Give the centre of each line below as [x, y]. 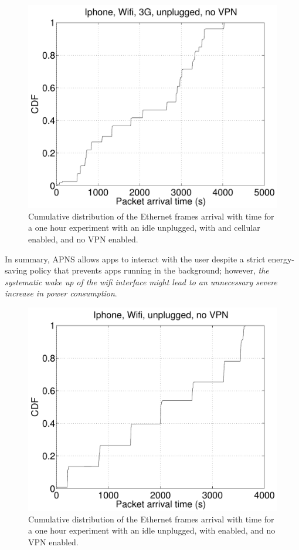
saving [16, 270]
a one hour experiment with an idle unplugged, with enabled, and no [152, 530]
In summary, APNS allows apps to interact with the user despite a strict [135, 259]
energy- [281, 259]
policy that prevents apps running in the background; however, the [149, 270]
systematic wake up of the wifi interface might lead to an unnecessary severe [141, 281]
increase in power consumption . [61, 293]
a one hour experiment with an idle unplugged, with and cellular [144, 227]
